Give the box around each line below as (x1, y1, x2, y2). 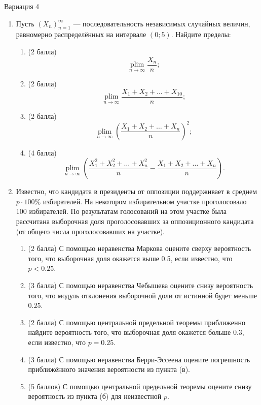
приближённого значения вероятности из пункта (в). (28, 364, 190, 375)
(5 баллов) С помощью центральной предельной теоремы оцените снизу (28, 381, 252, 391)
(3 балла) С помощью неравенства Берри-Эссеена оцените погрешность (28, 354, 250, 364)
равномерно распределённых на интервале (16, 29, 146, 40)
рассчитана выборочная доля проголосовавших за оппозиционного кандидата (16, 216, 254, 227)
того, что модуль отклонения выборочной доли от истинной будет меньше (28, 290, 257, 300)
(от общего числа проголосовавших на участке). (16, 226, 165, 236)
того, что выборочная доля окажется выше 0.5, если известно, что (28, 253, 233, 263)
